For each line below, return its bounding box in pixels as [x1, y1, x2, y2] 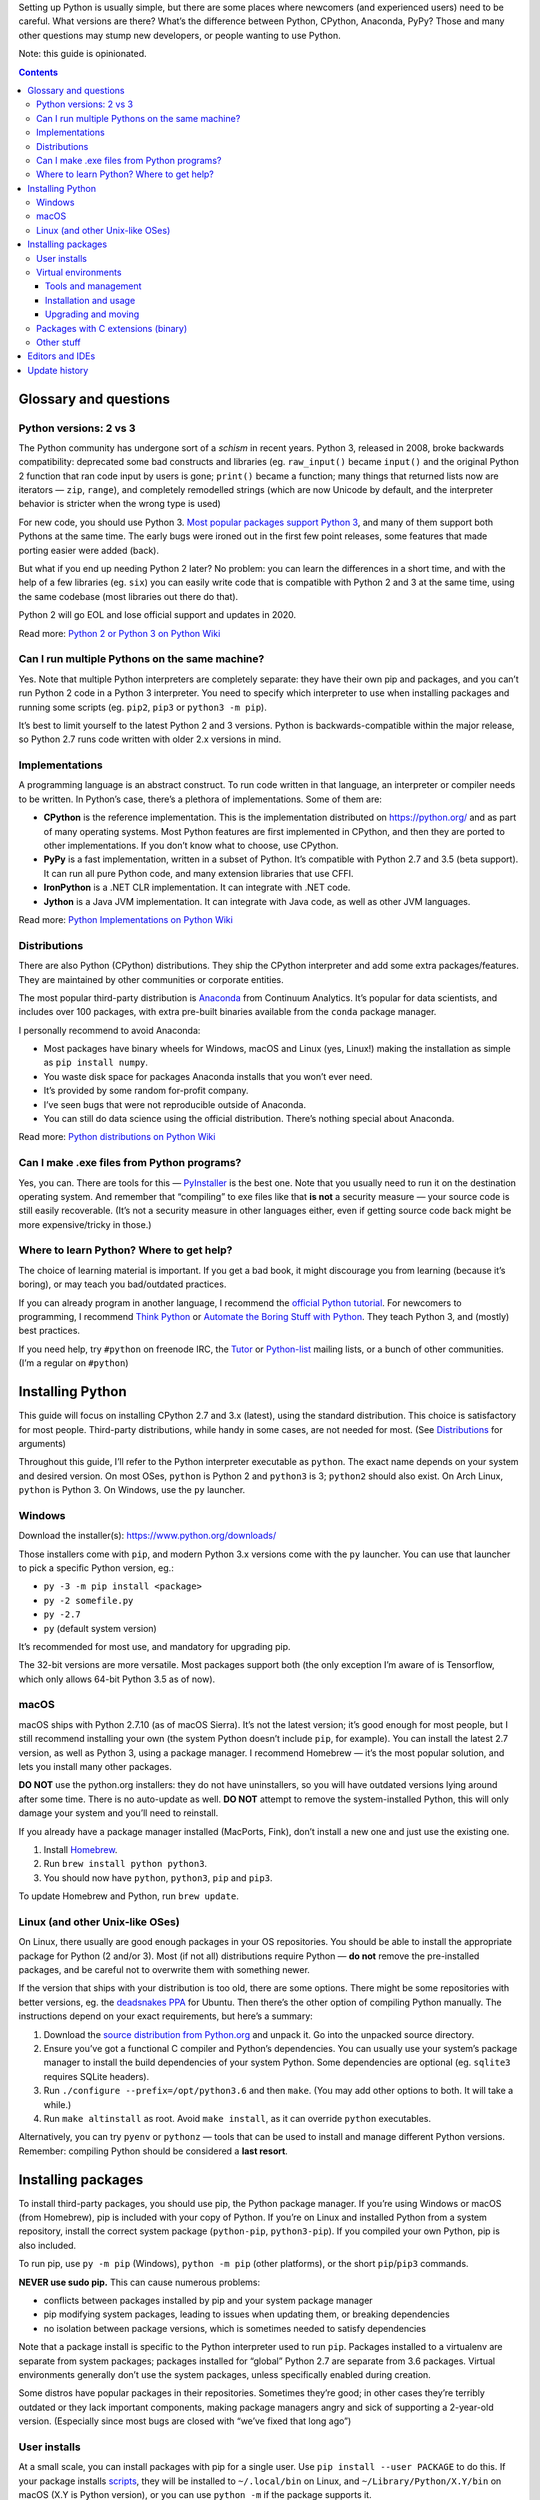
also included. [18, 2239, 77, 2251]
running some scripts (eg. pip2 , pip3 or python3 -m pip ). [18, 701, 267, 713]
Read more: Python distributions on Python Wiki [18, 1131, 216, 1143]
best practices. [18, 1325, 80, 1337]
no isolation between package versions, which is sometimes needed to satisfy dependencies [43, 2322, 427, 2334]
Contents [18, 66, 59, 78]
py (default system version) [43, 1622, 157, 1634]
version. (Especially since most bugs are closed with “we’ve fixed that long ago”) [18, 2415, 352, 2427]
